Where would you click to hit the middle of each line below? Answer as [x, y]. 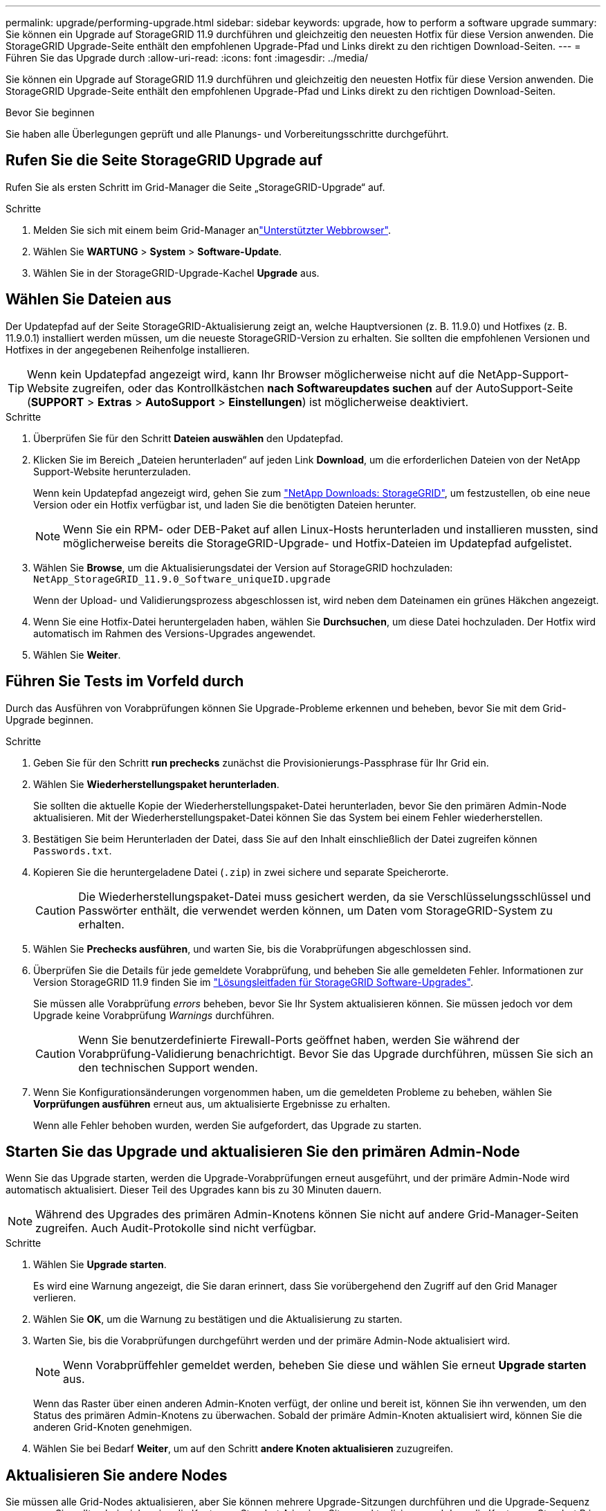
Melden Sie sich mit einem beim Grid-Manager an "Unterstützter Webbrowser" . [212, 230]
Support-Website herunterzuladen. [112, 471]
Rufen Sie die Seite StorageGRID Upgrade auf [164, 161]
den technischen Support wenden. [168, 1067]
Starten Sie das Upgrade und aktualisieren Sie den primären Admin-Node [263, 1151]
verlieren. [55, 1298]
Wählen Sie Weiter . [77, 654]
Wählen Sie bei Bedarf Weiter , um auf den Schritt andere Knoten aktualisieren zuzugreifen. [244, 1449]
